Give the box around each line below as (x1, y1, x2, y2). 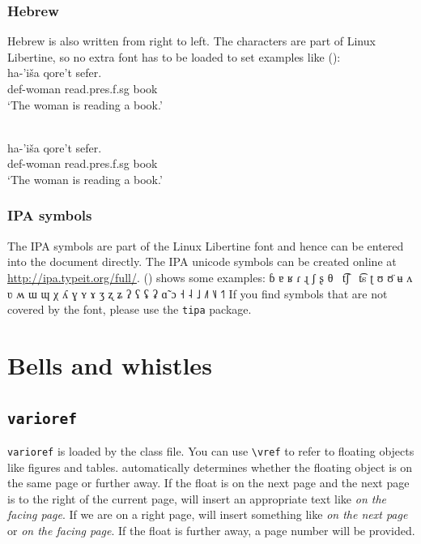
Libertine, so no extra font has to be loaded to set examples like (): (7, 48, 341, 65)
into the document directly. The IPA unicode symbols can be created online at (7, 253, 397, 270)
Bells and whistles (7, 349, 212, 381)
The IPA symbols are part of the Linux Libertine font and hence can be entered (7, 237, 404, 254)
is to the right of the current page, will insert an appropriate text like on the (7, 490, 387, 507)
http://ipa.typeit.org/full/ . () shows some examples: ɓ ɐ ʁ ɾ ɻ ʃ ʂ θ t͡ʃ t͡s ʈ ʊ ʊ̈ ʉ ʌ (7, 268, 413, 285)
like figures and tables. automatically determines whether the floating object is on (7, 458, 413, 475)
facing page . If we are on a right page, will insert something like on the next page (7, 506, 408, 523)
